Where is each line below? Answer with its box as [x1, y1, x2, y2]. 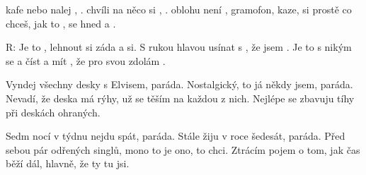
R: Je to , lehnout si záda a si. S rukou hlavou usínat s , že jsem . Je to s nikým [6, 40, 352, 54]
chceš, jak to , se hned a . [6, 16, 116, 30]
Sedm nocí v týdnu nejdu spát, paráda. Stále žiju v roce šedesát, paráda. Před [6, 128, 345, 143]
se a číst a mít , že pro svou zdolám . [6, 53, 166, 68]
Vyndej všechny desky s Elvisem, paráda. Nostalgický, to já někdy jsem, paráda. [6, 77, 353, 92]
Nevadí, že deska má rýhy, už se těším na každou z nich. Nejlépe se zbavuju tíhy [6, 90, 355, 105]
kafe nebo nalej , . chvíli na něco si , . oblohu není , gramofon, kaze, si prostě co [6, 2, 352, 16]
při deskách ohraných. [6, 104, 101, 119]
